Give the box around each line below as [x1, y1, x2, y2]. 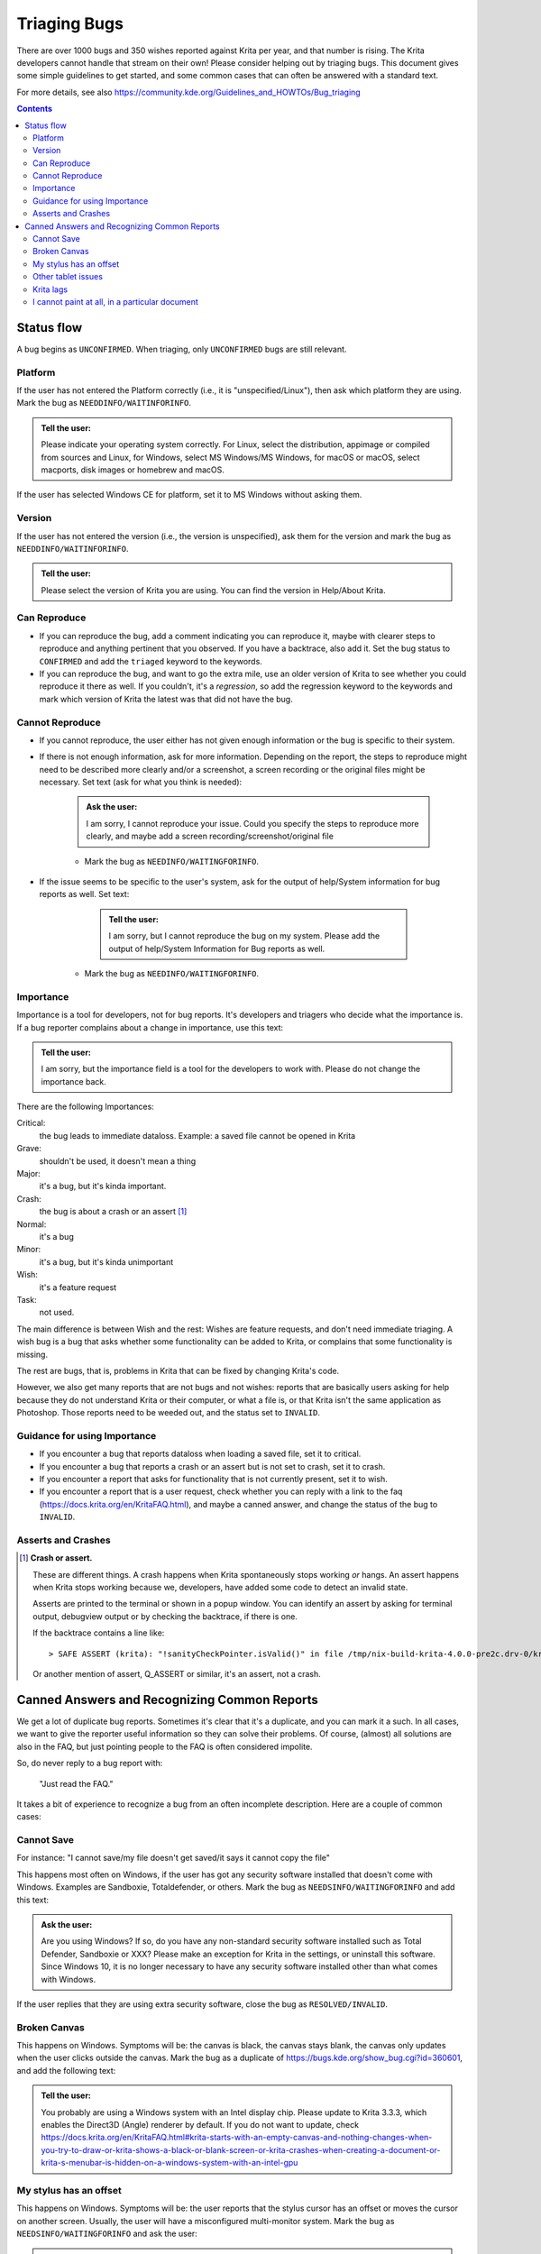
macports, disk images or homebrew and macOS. [41, 464, 225, 475]
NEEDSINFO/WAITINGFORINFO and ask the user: [16, 2228, 197, 2240]
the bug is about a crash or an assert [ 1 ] [39, 1206, 188, 1217]
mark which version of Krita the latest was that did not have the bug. [39, 693, 293, 704]
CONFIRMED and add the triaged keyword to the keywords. [39, 655, 263, 666]
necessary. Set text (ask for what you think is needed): [39, 776, 243, 788]
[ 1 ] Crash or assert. [19, 1553, 93, 1563]
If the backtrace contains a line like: [32, 1627, 165, 1638]
